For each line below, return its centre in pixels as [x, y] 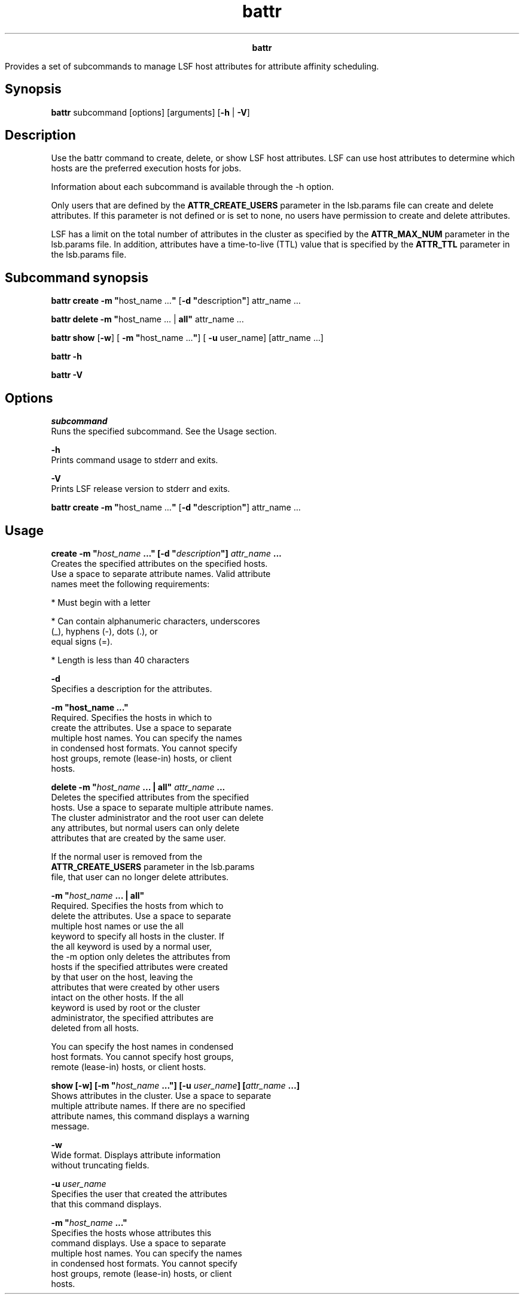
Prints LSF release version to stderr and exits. [141, 489]
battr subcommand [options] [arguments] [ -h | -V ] [150, 112]
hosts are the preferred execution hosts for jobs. [146, 168]
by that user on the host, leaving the [122, 977]
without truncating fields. [100, 1165]
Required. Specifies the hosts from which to [137, 905]
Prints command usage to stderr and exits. [135, 460]
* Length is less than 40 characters [120, 660]
